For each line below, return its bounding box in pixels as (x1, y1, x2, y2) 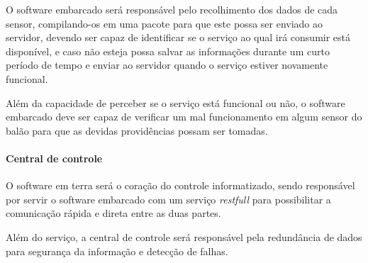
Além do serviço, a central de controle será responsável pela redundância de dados (6, 229, 362, 244)
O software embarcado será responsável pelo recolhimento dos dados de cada (6, 2, 338, 16)
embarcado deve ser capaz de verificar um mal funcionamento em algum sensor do (6, 109, 362, 124)
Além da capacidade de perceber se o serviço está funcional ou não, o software (6, 95, 345, 110)
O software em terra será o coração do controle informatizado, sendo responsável (6, 178, 355, 193)
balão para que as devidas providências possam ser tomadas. (6, 123, 268, 138)
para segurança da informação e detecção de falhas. (6, 243, 228, 258)
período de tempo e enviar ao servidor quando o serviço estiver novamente (6, 57, 328, 72)
